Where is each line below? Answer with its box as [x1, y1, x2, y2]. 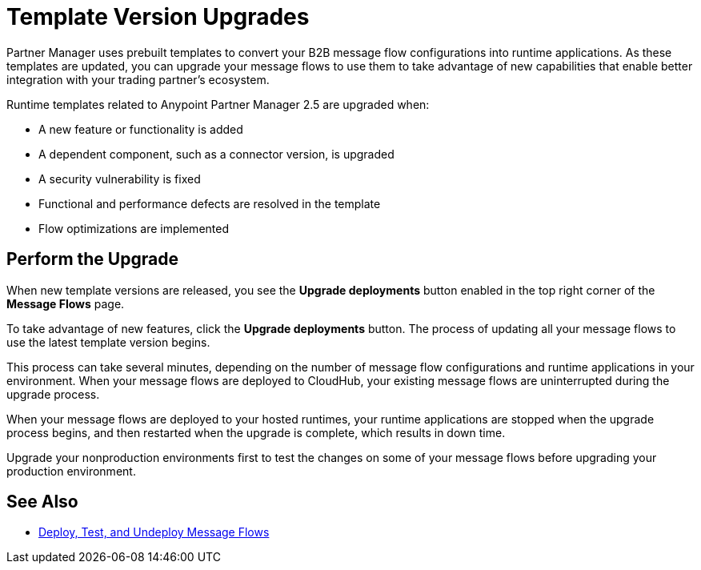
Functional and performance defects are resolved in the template [38, 196, 381, 211]
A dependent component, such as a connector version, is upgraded [38, 147, 395, 161]
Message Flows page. [6, 296, 125, 311]
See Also [6, 492, 78, 512]
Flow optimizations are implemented [38, 221, 229, 235]
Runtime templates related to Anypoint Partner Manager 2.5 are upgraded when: [6, 97, 430, 111]
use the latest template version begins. [6, 335, 210, 349]
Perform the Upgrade [6, 249, 178, 270]
